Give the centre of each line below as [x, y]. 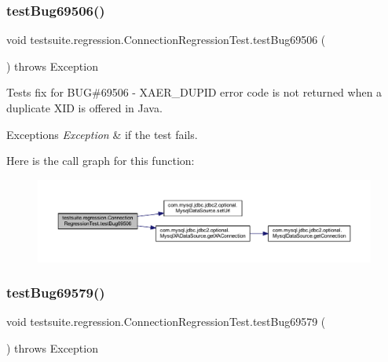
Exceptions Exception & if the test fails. [102, 134]
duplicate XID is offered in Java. [84, 108]
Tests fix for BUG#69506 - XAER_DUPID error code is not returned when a [194, 92]
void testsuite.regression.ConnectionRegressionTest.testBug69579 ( [166, 322]
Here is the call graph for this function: [101, 161]
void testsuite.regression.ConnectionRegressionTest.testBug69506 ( [166, 40]
